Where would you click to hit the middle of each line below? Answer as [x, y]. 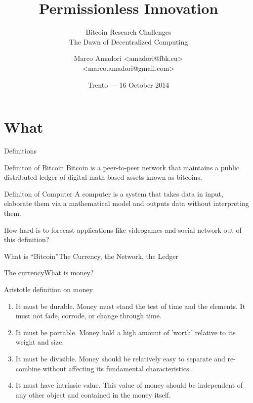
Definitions [21, 151]
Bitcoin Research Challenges [128, 32]
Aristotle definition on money [48, 289]
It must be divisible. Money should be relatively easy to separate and [120, 358]
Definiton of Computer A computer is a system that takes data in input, [114, 193]
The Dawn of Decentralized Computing [128, 41]
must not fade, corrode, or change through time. [88, 316]
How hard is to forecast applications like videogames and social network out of [123, 229]
